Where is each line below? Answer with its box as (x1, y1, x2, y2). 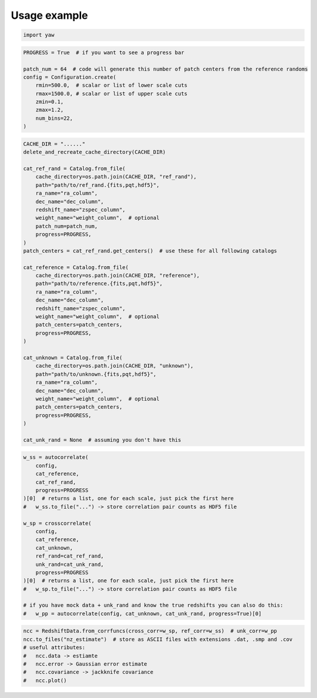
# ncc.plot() (23, 677, 67, 684)
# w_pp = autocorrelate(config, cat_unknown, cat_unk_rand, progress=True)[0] (23, 610, 262, 617)
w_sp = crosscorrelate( (23, 520, 92, 526)
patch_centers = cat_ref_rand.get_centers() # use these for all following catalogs (23, 247, 277, 254)
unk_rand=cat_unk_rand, (35, 561, 104, 568)
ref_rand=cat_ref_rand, (35, 553, 104, 559)
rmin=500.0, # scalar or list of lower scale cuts (35, 82, 188, 89)
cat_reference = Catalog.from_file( (23, 264, 129, 270)
